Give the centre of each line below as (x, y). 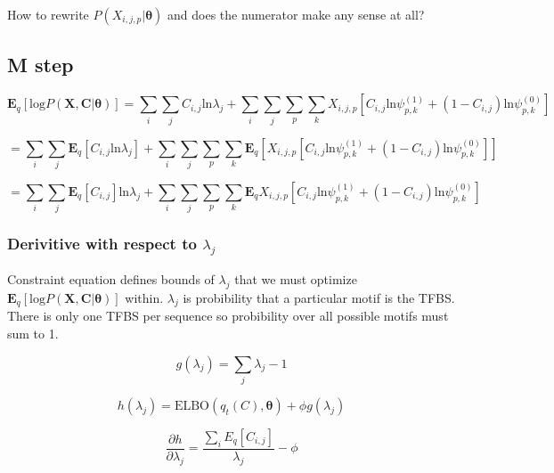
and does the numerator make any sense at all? (296, 14)
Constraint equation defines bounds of (111, 278)
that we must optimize (296, 278)
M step (41, 65)
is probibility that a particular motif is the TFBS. (319, 297)
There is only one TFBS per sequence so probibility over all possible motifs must (228, 316)
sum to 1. (33, 333)
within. (144, 297)
